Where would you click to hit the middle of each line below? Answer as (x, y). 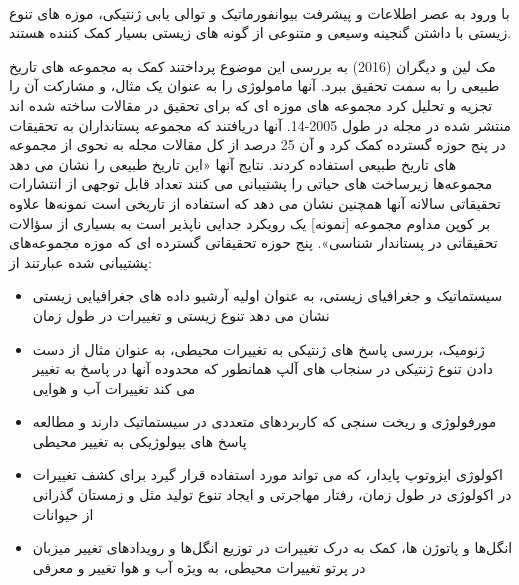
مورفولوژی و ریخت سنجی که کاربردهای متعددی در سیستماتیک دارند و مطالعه (264, 421)
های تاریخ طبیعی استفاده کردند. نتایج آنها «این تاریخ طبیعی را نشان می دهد (233, 163)
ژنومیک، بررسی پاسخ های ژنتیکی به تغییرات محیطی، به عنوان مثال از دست (258, 348)
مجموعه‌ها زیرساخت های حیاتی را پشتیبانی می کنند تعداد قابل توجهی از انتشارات (251, 183)
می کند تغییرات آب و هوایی (114, 387)
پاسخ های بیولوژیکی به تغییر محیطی (139, 440)
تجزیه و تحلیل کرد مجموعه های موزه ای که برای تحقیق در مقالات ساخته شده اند (251, 104)
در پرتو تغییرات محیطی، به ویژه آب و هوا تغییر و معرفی (199, 566)
